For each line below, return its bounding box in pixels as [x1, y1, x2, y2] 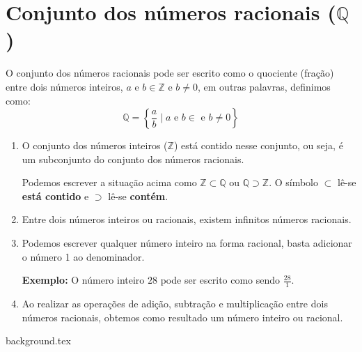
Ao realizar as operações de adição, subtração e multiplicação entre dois [22, 296, 328, 311]
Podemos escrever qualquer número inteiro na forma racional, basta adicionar [22, 236, 352, 250]
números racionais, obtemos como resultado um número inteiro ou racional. [22, 309, 343, 324]
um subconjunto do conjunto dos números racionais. [22, 151, 244, 166]
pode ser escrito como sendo [160, 273, 281, 287]
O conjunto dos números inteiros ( [22, 138, 168, 153]
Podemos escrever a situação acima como [22, 175, 197, 190]
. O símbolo [269, 175, 318, 190]
